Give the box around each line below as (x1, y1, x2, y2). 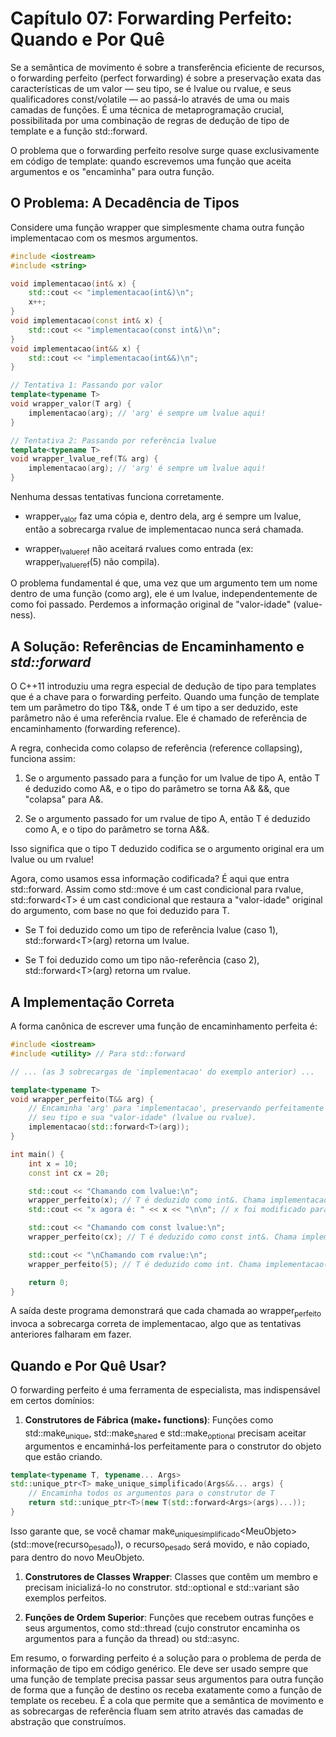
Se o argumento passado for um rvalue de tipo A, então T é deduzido (24, 813, 311, 825)
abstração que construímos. (10, 1715, 127, 1727)
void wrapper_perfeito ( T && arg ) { (10, 1094, 155, 1104)
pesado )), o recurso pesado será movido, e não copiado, (88, 1538, 310, 1552)
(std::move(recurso (10, 1538, 90, 1550)
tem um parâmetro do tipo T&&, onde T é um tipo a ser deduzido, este (10, 702, 298, 714)
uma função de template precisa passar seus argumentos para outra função (10, 1673, 324, 1685)
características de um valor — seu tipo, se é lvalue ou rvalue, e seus (10, 82, 292, 94)
